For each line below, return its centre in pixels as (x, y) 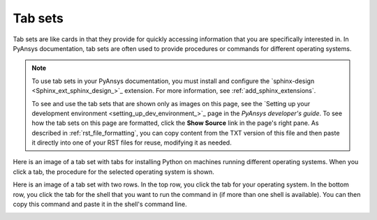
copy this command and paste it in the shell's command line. (100, 204)
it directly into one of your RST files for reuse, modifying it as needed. (132, 142)
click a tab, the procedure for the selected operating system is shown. (113, 172)
